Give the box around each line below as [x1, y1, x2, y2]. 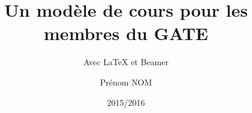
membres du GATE [44, 21, 208, 45]
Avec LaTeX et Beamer [83, 56, 169, 68]
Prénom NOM [100, 75, 152, 88]
